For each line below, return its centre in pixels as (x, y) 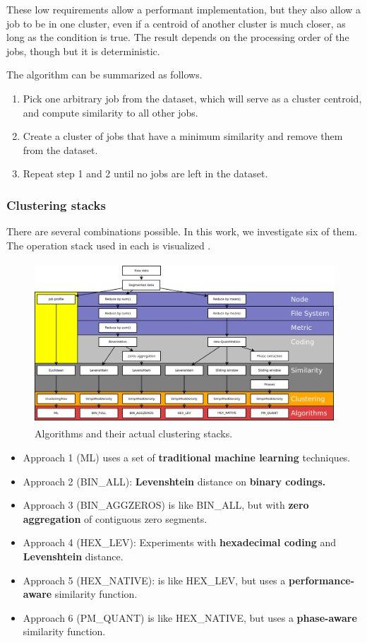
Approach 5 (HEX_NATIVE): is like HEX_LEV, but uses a (154, 580)
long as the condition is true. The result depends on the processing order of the (178, 37)
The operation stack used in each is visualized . (109, 245)
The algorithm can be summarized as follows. (104, 75)
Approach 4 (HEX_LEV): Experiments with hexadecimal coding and (179, 542)
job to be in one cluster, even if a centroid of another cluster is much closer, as (176, 23)
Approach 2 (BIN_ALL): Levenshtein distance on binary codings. (174, 481)
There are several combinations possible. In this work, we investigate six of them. (182, 231)
